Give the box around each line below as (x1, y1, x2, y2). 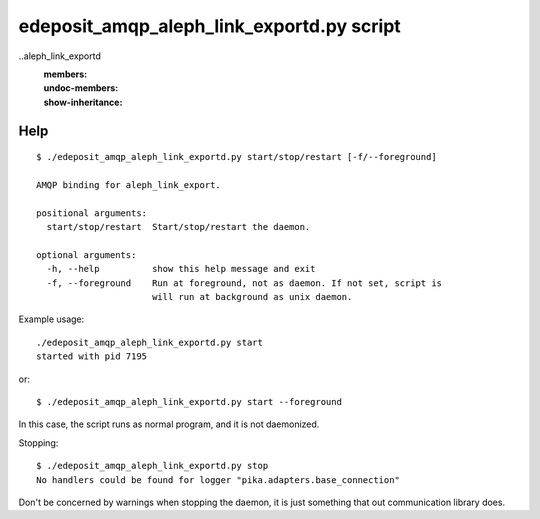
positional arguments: (36, 207, 148, 219)
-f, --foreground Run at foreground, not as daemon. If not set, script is (46, 277, 443, 289)
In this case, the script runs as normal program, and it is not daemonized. (18, 418, 320, 430)
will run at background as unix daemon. (151, 291, 353, 303)
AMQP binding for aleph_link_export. (36, 179, 222, 190)
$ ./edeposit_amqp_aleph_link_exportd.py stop (36, 460, 269, 472)
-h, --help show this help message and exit (46, 263, 316, 275)
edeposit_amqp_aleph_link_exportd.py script (18, 15, 402, 37)
